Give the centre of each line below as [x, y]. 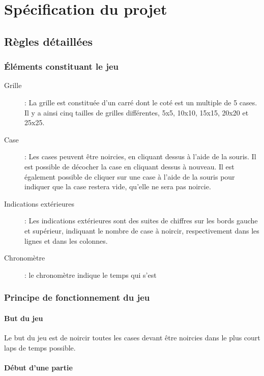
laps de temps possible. [40, 347]
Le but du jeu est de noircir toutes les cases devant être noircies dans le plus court [132, 337]
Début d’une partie [38, 367]
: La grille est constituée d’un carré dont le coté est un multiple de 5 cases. [141, 102]
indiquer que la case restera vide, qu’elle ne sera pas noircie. [118, 186]
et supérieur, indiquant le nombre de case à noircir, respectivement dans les [142, 230]
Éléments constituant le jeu [61, 66]
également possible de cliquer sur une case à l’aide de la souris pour [130, 176]
